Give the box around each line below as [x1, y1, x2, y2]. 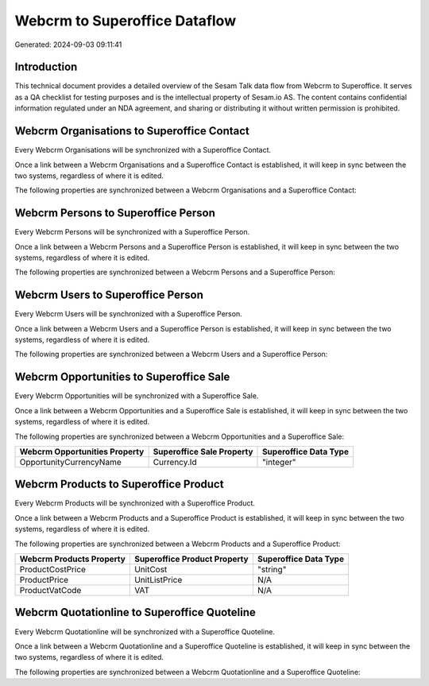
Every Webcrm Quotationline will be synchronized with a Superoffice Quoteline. [14, 626, 276, 636]
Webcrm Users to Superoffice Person [14, 289, 204, 302]
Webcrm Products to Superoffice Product [14, 478, 224, 491]
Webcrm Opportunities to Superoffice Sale [14, 370, 230, 384]
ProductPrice [19, 575, 69, 586]
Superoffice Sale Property [153, 446, 253, 457]
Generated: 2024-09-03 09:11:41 [14, 40, 122, 49]
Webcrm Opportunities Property [19, 446, 145, 457]
